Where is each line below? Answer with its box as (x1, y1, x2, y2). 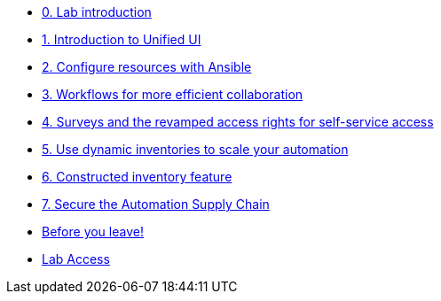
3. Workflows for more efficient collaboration (42, 87, 303, 102)
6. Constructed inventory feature (42, 169, 232, 184)
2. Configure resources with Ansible (42, 59, 252, 74)
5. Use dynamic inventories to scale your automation (42, 142, 349, 157)
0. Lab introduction (42, 4, 152, 19)
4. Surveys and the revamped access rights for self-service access (42, 114, 434, 129)
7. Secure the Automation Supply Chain (42, 197, 270, 212)
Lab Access (42, 251, 110, 266)
